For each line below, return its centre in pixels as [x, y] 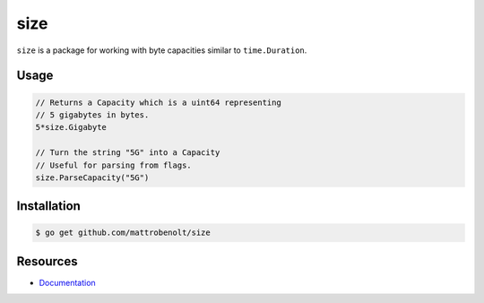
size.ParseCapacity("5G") [92, 177]
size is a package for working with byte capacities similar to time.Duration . [162, 50]
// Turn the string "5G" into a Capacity [128, 153]
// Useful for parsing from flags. [113, 165]
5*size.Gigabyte [71, 127]
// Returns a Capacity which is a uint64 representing [158, 102]
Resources [47, 261]
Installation [48, 206]
